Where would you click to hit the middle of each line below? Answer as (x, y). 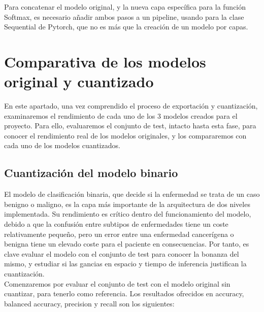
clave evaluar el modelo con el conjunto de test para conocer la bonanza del (122, 253)
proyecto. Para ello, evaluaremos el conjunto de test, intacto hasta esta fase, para (130, 126)
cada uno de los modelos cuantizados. (62, 145)
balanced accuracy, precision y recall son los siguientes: (89, 303)
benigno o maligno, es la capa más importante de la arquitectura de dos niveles (127, 204)
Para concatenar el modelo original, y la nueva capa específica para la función (125, 7)
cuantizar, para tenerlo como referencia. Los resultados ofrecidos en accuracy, (124, 293)
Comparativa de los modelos (105, 61)
